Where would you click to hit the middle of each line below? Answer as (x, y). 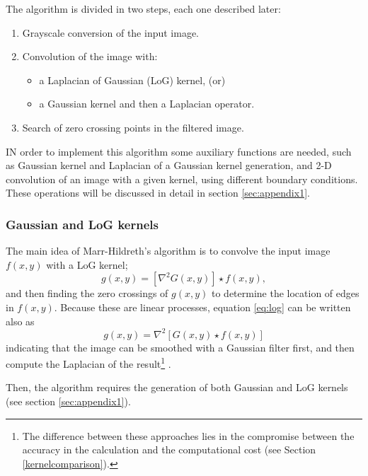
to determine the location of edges (285, 293)
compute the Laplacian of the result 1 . (88, 362)
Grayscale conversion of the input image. (111, 32)
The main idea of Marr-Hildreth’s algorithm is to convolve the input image (168, 251)
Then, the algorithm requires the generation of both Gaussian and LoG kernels (177, 387)
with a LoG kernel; (87, 264)
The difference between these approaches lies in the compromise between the (188, 435)
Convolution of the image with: (90, 56)
